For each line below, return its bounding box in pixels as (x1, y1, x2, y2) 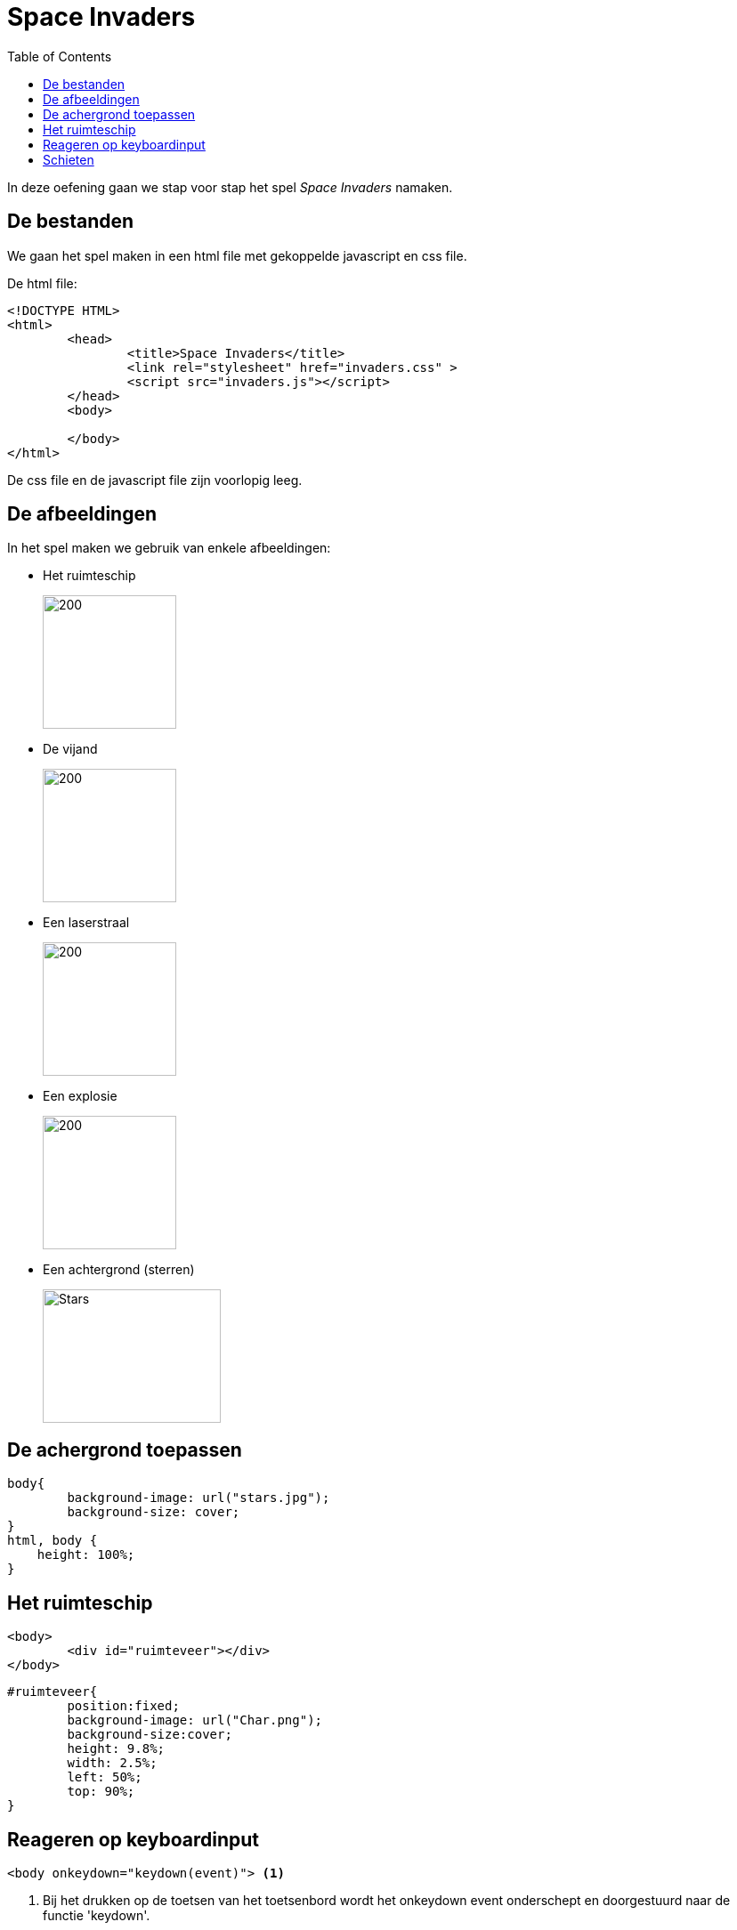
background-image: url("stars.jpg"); (67, 1490, 330, 1506)
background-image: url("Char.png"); (67, 1713, 323, 1728)
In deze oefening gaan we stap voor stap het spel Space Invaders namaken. (7, 179, 453, 195)
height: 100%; (36, 1547, 135, 1563)
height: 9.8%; (67, 1741, 166, 1756)
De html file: (7, 275, 77, 291)
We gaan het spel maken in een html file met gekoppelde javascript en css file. (7, 247, 467, 263)
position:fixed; (67, 1699, 180, 1714)
